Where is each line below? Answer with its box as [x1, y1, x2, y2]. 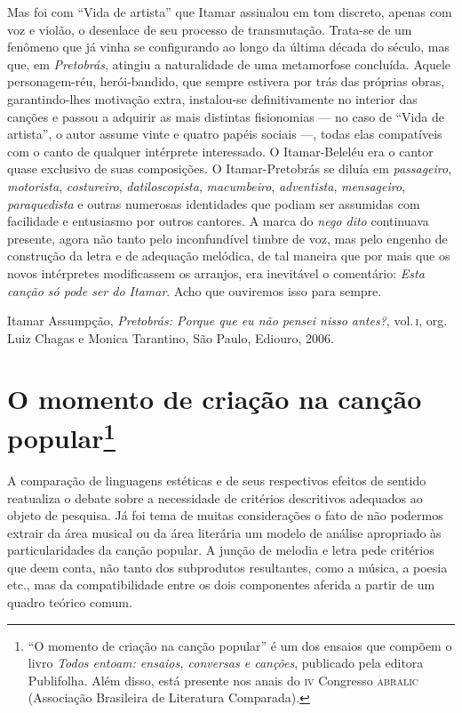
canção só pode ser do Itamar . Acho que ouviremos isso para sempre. [7, 281, 382, 300]
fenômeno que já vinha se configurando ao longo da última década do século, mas [7, 37, 450, 56]
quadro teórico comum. [7, 593, 132, 612]
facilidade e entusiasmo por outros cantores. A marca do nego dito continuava [7, 212, 429, 230]
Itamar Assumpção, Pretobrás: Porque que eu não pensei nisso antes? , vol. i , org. [7, 311, 448, 330]
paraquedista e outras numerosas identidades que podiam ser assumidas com [7, 194, 420, 212]
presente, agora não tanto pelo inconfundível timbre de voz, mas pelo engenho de [7, 228, 448, 247]
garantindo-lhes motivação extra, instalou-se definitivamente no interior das [7, 89, 418, 108]
